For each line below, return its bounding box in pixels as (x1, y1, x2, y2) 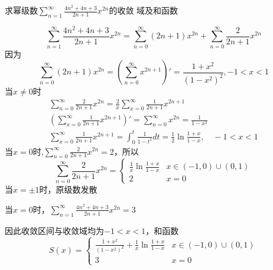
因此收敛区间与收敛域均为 (5, 224, 104, 236)
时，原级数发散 (39, 183, 97, 196)
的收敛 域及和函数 (109, 4, 178, 16)
